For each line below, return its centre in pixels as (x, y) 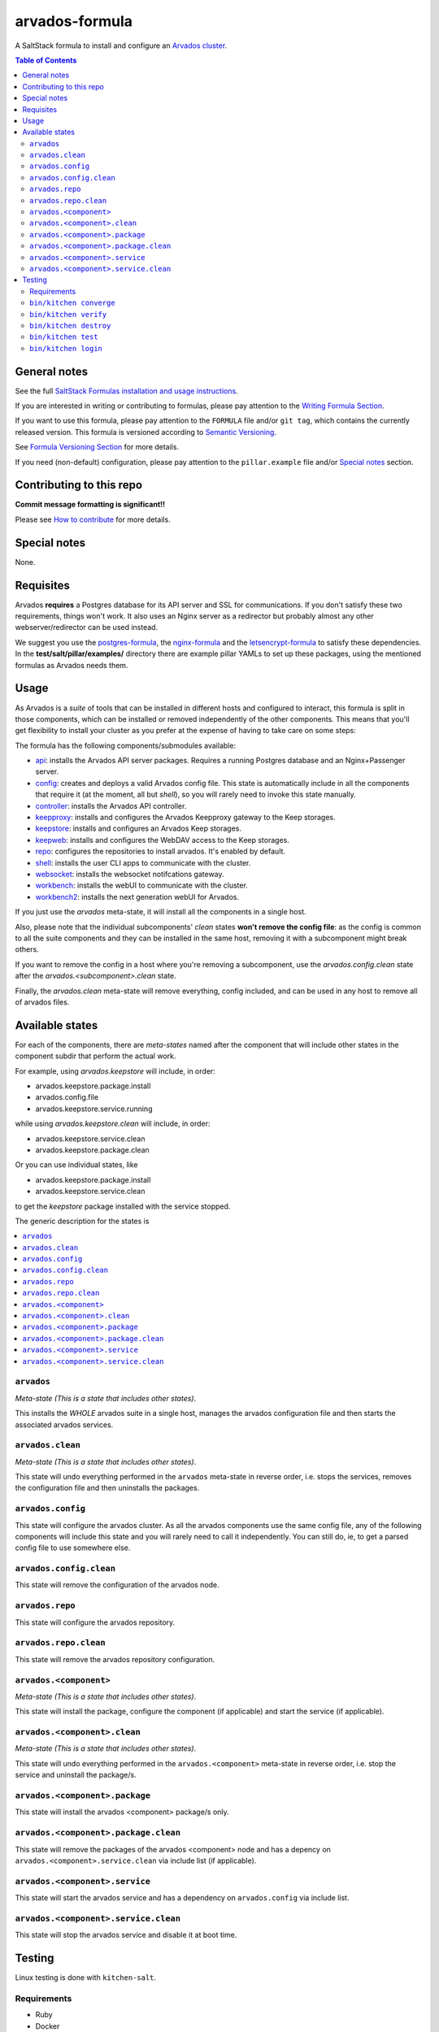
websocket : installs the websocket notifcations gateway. (130, 874)
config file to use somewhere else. (73, 1548)
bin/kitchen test (64, 337)
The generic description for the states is (82, 1221)
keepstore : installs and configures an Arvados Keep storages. (139, 828)
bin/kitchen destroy (70, 326)
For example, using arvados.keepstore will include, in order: (115, 1071)
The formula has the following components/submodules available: (125, 745)
